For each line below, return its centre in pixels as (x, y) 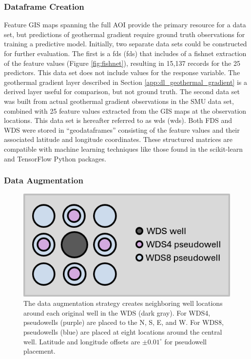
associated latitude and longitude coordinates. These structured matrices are (118, 139)
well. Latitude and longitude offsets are (82, 341)
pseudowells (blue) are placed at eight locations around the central (123, 332)
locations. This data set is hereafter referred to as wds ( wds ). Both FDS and (118, 120)
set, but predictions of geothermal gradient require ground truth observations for (125, 34)
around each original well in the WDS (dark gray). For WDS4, (117, 312)
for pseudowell (185, 341)
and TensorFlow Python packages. (55, 158)
